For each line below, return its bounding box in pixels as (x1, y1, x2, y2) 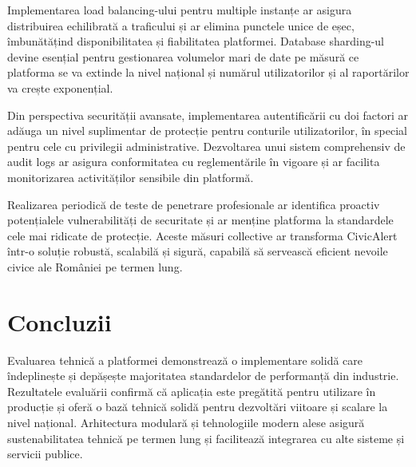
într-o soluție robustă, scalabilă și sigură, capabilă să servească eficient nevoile (7, 243, 388, 259)
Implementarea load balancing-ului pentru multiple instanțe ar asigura (7, 2, 352, 18)
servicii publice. (7, 445, 83, 462)
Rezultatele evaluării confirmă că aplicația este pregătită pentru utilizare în (7, 382, 376, 399)
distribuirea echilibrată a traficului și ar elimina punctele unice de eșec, (7, 17, 355, 34)
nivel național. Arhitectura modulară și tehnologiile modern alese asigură (7, 414, 365, 430)
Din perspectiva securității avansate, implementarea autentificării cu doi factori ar (7, 106, 408, 123)
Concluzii (7, 305, 112, 338)
